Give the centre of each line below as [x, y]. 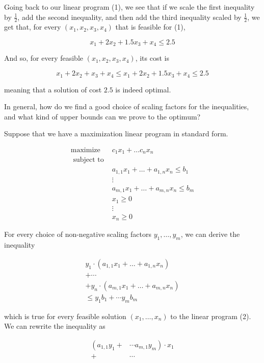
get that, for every [33, 27]
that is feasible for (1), [150, 27]
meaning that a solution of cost [53, 89]
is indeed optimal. [143, 89]
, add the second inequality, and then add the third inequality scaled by [129, 17]
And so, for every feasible [44, 58]
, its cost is [152, 58]
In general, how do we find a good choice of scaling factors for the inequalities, [127, 106]
